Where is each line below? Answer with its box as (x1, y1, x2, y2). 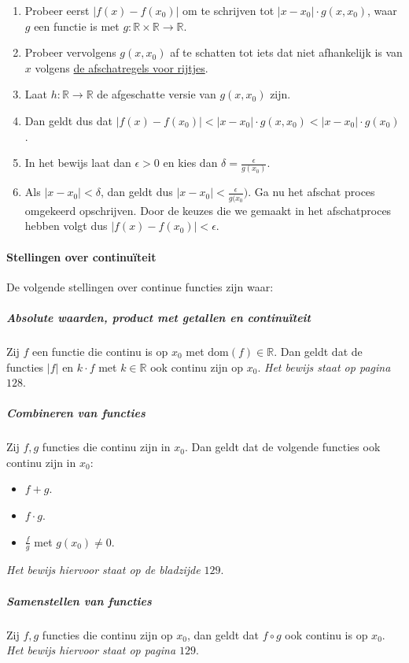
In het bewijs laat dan (24, 154, 131, 171)
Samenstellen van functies (6, 592, 152, 609)
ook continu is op (285, 626, 368, 643)
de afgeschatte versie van (97, 86, 216, 102)
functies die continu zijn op (42, 626, 173, 643)
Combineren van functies (6, 405, 146, 421)
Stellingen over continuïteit (6, 248, 157, 265)
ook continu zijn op (150, 358, 244, 375)
